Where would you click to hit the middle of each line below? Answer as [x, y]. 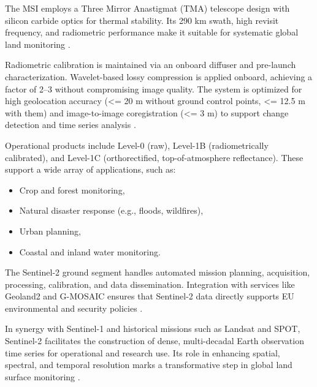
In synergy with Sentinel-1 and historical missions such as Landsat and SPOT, [153, 329]
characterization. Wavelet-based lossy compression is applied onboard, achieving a [159, 76]
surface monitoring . [43, 376]
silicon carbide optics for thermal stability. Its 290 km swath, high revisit [142, 20]
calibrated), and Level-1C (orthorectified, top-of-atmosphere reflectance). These [154, 157]
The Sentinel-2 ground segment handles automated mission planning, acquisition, [158, 272]
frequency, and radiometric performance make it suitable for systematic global [152, 32]
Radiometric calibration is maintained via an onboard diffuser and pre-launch [151, 65]
